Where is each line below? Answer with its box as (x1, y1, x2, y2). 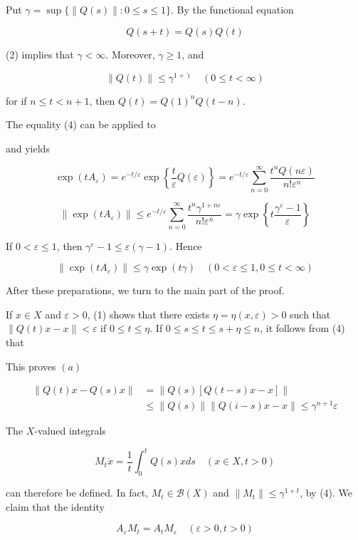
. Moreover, (105, 46, 155, 61)
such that (290, 306, 331, 321)
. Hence (169, 238, 202, 253)
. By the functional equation (170, 2, 294, 16)
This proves (6, 358, 56, 373)
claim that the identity (6, 499, 105, 514)
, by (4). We (300, 485, 353, 500)
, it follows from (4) (260, 321, 345, 336)
